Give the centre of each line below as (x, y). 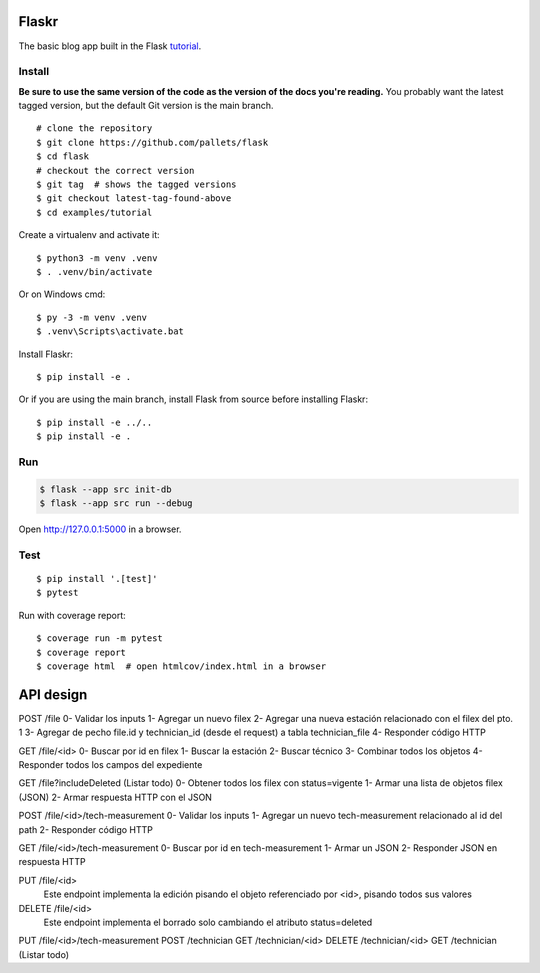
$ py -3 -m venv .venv (92, 317)
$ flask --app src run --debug (116, 503)
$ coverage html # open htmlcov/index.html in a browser (181, 666)
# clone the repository (94, 128)
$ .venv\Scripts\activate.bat (110, 331)
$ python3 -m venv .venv (97, 258)
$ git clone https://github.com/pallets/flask (152, 142)
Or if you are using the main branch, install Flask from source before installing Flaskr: (193, 399)
